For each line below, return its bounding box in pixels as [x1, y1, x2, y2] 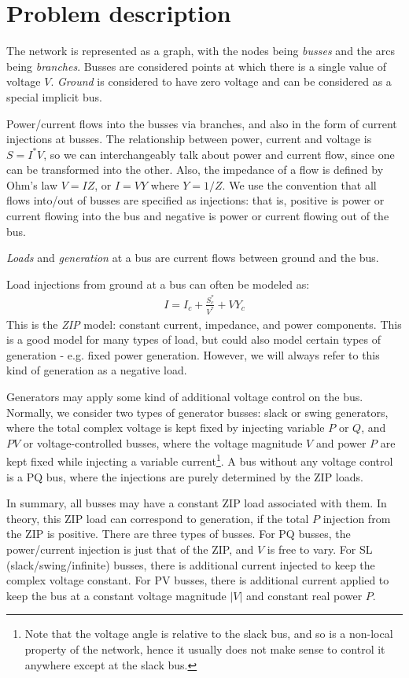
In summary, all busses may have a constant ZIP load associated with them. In [6, 495, 387, 511]
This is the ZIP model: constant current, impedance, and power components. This [6, 315, 402, 332]
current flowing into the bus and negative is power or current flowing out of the [6, 208, 389, 224]
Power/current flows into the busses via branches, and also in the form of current [6, 115, 397, 131]
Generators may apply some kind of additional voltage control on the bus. [6, 389, 363, 404]
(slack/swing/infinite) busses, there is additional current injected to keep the [6, 556, 375, 573]
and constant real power [246, 587, 363, 603]
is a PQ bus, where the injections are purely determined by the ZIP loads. [6, 468, 363, 485]
